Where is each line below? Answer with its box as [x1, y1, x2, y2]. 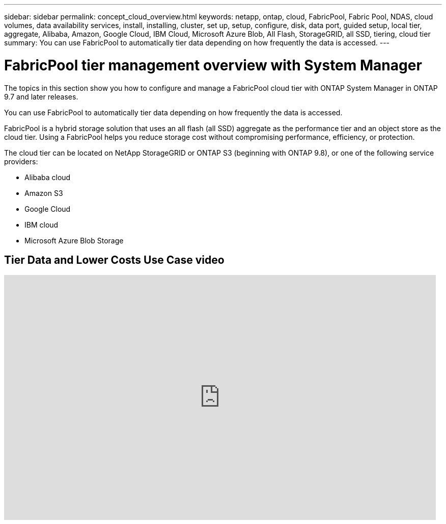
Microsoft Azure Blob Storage [24, 236, 124, 245]
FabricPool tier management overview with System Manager [4, 56, 422, 74]
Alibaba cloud [24, 172, 71, 182]
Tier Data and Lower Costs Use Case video [4, 253, 225, 266]
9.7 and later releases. [4, 92, 78, 101]
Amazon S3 [24, 188, 63, 197]
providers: [4, 157, 38, 166]
